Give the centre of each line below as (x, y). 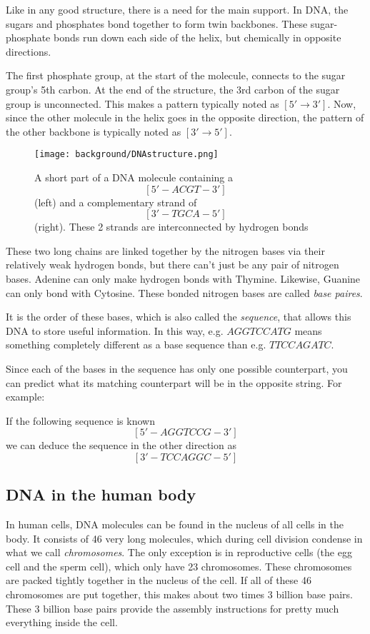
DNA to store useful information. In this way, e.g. (115, 330)
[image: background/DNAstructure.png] (126, 155)
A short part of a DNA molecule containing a (134, 177)
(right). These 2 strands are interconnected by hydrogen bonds (171, 227)
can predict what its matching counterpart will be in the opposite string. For (174, 382)
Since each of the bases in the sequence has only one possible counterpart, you (177, 368)
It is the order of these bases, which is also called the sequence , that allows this (179, 317)
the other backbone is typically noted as (94, 131)
